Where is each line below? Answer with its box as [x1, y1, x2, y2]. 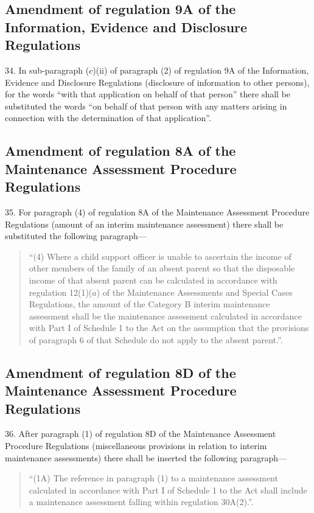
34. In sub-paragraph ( [5, 63, 89, 76]
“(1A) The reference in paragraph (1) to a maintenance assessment [29, 472, 278, 484]
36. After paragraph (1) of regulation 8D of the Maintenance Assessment [5, 427, 276, 440]
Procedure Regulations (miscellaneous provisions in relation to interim [5, 439, 267, 452]
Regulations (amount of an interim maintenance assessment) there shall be [5, 217, 284, 230]
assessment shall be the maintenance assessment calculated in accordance [29, 309, 302, 322]
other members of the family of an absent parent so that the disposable [29, 262, 295, 274]
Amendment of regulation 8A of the [5, 141, 236, 160]
